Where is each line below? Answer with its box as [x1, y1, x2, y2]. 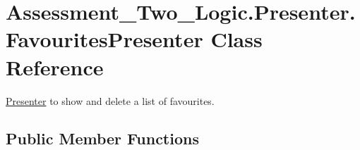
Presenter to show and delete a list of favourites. [6, 93, 215, 108]
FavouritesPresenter [6, 25, 203, 54]
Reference [6, 52, 104, 81]
